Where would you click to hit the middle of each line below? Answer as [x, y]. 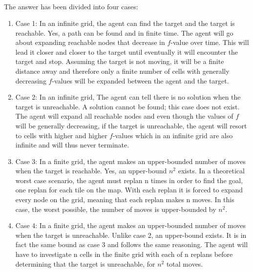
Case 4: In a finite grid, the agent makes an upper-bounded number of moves [131, 225]
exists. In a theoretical [211, 171]
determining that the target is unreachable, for [85, 263]
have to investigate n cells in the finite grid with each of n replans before [124, 254]
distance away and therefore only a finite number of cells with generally [122, 71]
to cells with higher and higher [61, 135]
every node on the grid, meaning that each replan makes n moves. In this [125, 199]
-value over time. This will [210, 42]
